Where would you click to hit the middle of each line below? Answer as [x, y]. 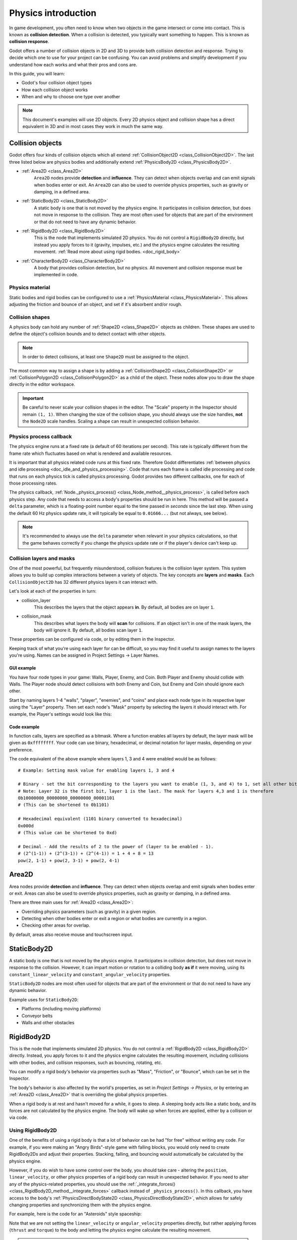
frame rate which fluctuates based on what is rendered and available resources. [91, 453]
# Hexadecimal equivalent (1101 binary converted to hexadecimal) [100, 819]
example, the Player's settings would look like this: [60, 714]
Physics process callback [41, 436]
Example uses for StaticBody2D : [44, 999]
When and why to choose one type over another [71, 97]
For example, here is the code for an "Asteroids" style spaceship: [75, 1214]
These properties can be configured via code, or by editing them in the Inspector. [92, 639]
